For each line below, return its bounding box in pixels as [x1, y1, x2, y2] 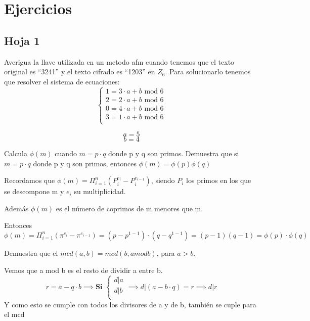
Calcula [4, 148, 27, 158]
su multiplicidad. [74, 186, 126, 197]
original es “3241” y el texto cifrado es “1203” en [4, 66, 155, 77]
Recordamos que [4, 175, 55, 186]
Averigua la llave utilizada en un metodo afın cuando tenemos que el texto [4, 56, 235, 67]
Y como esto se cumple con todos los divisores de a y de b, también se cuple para [4, 299, 256, 309]
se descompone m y [4, 186, 64, 197]
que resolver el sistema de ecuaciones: [4, 76, 120, 86]
